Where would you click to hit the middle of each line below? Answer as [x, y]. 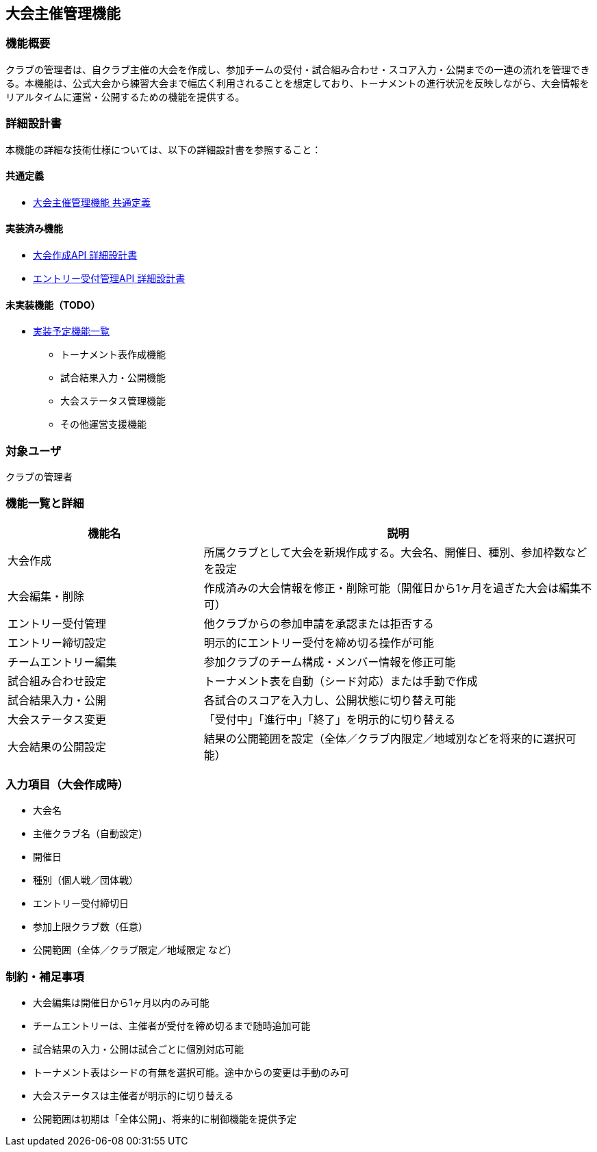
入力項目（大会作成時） [67, 785]
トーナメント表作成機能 [113, 355]
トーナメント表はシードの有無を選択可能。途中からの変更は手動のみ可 [191, 1073]
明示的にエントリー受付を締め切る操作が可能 [319, 642]
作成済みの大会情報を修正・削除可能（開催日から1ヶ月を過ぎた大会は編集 [392, 588]
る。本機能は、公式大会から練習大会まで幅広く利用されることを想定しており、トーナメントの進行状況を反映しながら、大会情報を [297, 83]
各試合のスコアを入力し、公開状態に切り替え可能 [330, 700]
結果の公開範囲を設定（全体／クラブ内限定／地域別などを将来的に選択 [384, 738]
